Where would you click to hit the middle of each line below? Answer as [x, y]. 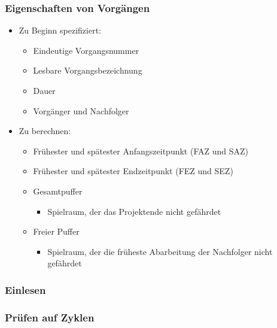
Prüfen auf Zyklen [50, 317]
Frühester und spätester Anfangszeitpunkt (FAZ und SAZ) [141, 151]
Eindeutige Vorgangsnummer [86, 50]
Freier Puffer [56, 231]
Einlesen [25, 289]
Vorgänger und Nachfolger [81, 110]
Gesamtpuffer [58, 191]
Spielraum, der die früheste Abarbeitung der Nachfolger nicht [160, 251]
